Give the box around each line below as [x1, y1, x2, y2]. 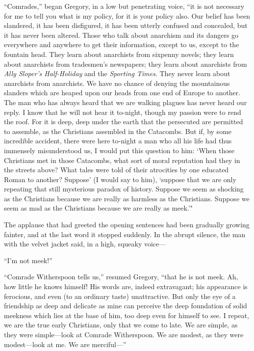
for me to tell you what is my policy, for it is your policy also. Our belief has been [4, 10, 251, 21]
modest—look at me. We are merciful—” [4, 339, 127, 349]
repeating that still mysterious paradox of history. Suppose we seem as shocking [4, 184, 244, 194]
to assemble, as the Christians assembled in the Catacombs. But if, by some [4, 126, 232, 136]
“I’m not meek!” [4, 255, 52, 265]
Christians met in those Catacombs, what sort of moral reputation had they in [4, 155, 240, 165]
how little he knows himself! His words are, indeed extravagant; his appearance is [4, 281, 248, 292]
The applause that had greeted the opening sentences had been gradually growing [4, 219, 250, 230]
